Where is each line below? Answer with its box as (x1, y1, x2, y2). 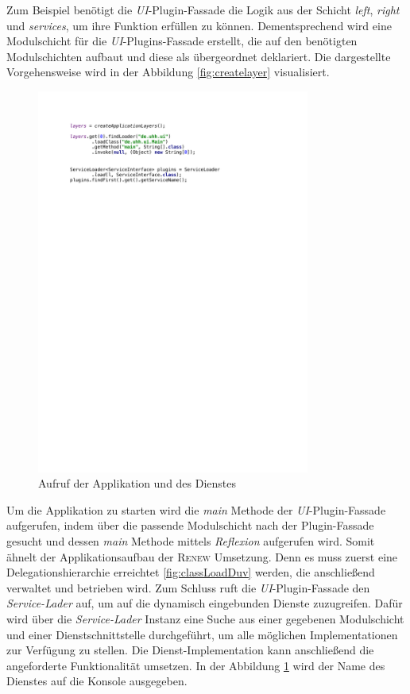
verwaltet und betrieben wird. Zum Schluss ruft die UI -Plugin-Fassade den (6, 579, 370, 596)
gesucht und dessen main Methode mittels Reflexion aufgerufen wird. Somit (6, 533, 375, 549)
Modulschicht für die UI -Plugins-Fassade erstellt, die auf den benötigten (6, 33, 358, 49)
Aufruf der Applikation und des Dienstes (38, 475, 237, 492)
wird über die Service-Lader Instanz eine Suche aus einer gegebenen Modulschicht (6, 611, 404, 627)
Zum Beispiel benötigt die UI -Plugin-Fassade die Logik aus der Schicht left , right (6, 2, 400, 17)
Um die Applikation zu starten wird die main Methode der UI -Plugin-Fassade (6, 501, 386, 518)
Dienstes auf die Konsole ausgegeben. (6, 673, 188, 689)
